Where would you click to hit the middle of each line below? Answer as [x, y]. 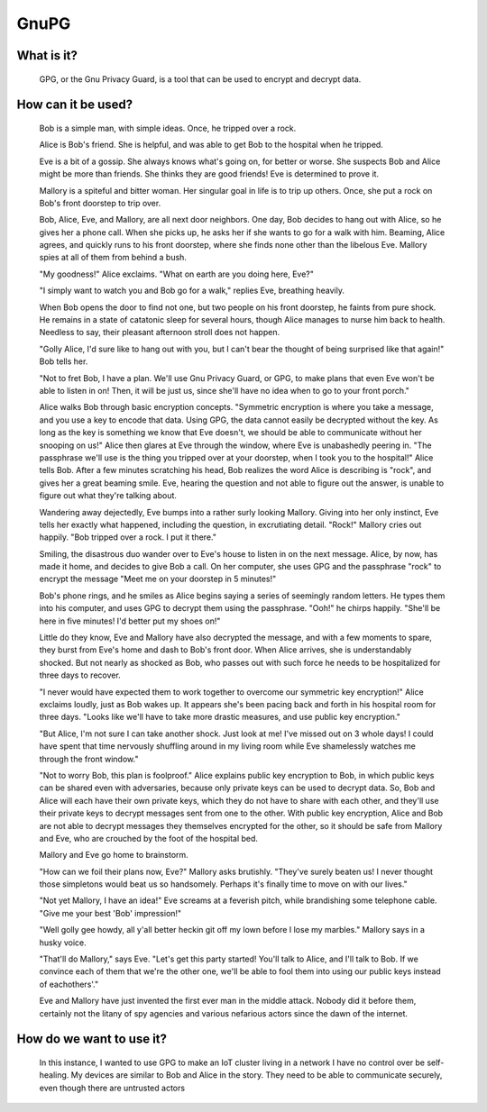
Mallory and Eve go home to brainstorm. [114, 855]
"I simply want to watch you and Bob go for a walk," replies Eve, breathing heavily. [192, 291]
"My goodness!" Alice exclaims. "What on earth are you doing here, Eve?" [177, 274]
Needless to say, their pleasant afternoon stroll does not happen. [159, 333]
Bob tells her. [64, 361]
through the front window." [89, 759]
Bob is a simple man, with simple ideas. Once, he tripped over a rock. [168, 128]
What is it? [47, 55]
